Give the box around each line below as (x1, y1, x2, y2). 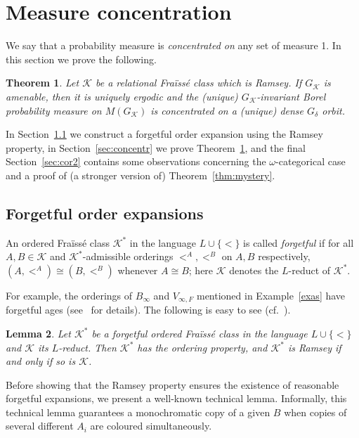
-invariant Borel (256, 89, 326, 103)
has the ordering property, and (137, 340, 268, 354)
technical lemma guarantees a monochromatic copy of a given (6, 404, 270, 419)
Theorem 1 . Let (6, 75, 79, 90)
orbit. (322, 103, 345, 117)
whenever (117, 262, 158, 277)
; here (188, 262, 214, 277)
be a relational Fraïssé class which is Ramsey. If (96, 75, 302, 90)
